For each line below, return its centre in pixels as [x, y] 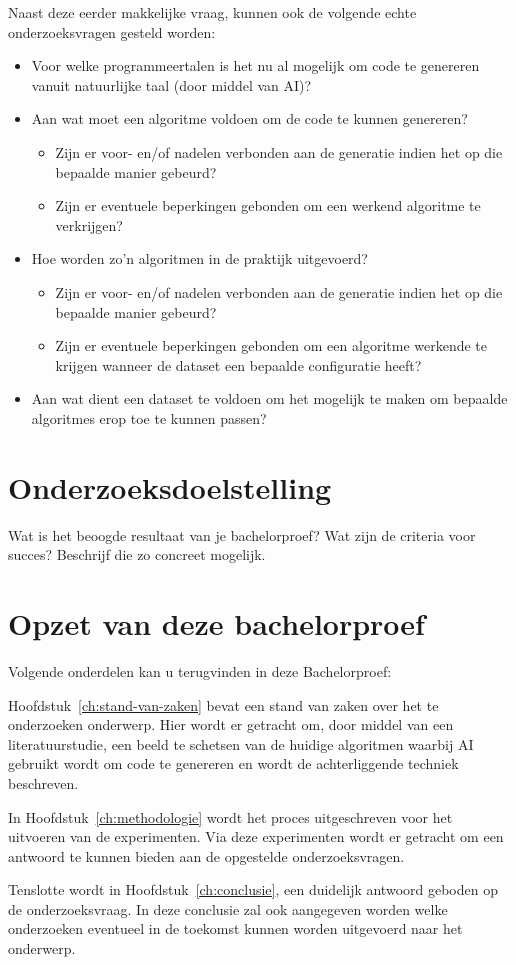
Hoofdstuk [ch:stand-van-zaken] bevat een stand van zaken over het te [223, 704]
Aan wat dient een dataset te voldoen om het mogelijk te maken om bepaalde [269, 398]
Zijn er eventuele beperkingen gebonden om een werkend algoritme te [268, 205]
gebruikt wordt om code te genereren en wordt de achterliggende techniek [233, 763]
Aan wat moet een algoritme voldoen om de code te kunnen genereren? [249, 118]
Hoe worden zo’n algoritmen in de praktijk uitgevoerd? [199, 258]
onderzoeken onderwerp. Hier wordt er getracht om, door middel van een [231, 724]
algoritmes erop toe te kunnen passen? [149, 417]
